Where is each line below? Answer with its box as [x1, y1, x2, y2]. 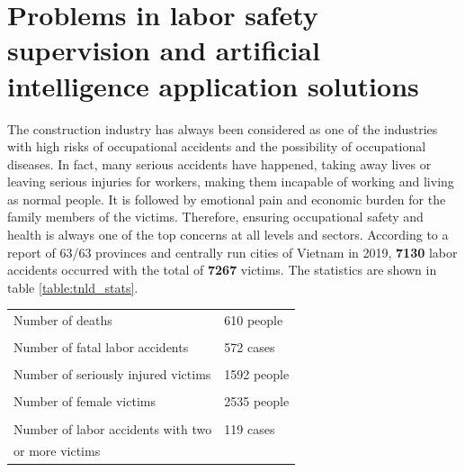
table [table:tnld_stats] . [7, 277, 139, 296]
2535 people [224, 392, 290, 411]
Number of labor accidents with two [13, 419, 212, 438]
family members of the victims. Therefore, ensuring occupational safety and [7, 207, 424, 226]
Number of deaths [13, 311, 112, 330]
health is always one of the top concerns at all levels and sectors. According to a [7, 225, 449, 244]
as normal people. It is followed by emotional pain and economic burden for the [7, 189, 446, 208]
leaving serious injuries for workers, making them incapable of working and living [7, 172, 454, 191]
